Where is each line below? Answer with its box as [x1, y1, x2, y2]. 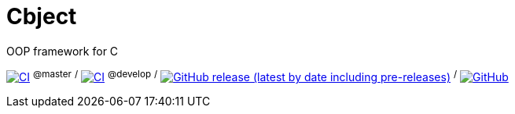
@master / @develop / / [32, 68, 458, 80]
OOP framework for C [6, 44, 119, 58]
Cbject [6, 3, 77, 30]
